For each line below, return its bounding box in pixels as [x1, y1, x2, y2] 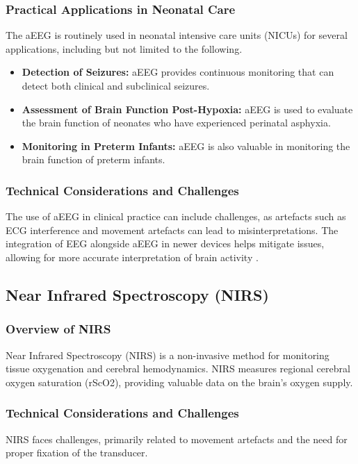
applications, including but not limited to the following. [6, 41, 243, 56]
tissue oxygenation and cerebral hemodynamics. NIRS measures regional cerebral [6, 361, 350, 376]
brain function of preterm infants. [22, 152, 165, 167]
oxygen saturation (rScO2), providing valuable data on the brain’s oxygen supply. [6, 374, 353, 389]
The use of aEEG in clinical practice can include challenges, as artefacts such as [6, 209, 346, 224]
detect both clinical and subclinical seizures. [22, 78, 210, 92]
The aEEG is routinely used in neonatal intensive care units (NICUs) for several [6, 28, 348, 42]
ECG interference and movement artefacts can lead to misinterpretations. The [6, 222, 339, 237]
